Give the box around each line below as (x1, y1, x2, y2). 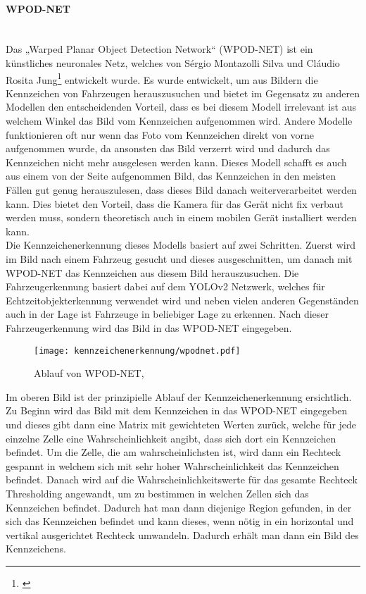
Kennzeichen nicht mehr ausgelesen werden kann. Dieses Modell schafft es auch (6, 154, 347, 169)
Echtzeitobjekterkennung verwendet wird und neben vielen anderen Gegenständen (6, 292, 359, 307)
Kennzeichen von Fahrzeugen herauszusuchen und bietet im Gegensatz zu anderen (6, 85, 360, 100)
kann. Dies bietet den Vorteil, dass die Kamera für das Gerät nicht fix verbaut (6, 196, 343, 211)
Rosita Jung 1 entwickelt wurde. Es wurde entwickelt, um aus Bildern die (6, 70, 318, 87)
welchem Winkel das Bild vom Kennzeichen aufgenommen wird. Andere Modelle (6, 113, 353, 128)
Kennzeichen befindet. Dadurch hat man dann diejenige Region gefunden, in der (6, 500, 352, 514)
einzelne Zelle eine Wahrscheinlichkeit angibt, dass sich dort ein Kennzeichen (6, 431, 336, 445)
